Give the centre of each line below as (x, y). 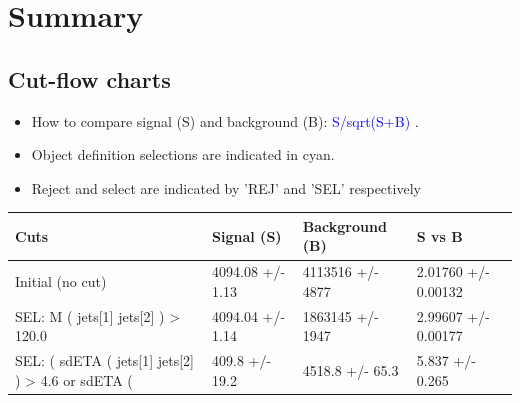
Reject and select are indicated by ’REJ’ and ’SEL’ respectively (226, 187)
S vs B (439, 235)
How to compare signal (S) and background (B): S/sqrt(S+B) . (225, 120)
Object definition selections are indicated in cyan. (183, 154)
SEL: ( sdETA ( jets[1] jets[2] (104, 360)
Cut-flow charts (89, 78)
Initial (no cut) (61, 281)
